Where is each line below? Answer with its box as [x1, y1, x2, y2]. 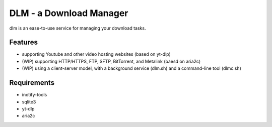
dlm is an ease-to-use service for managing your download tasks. [9, 25, 146, 31]
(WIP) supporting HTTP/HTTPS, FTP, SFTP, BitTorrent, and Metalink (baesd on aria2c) [22, 58, 201, 64]
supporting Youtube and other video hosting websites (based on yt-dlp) [22, 51, 171, 57]
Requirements [9, 78, 55, 87]
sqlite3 [22, 98, 36, 105]
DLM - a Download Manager [9, 8, 128, 19]
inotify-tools [22, 92, 47, 98]
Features [9, 38, 38, 47]
